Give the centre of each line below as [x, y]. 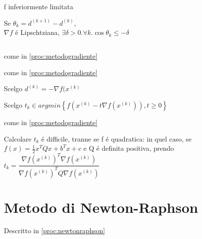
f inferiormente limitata [39, 6]
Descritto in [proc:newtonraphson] [55, 230]
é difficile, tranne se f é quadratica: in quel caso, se [117, 138]
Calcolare [18, 138]
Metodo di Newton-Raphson [101, 207]
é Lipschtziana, [37, 32]
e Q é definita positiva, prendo [129, 148]
